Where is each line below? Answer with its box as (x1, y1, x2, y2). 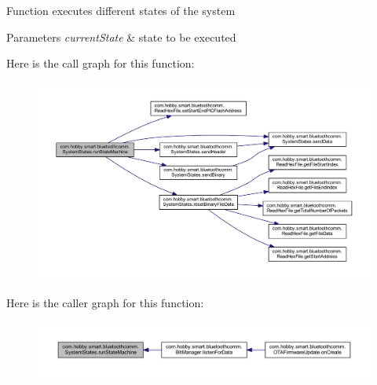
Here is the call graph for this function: (6, 55, 195, 71)
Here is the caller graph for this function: (6, 294, 204, 310)
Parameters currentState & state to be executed (6, 28, 236, 45)
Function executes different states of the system (6, 2, 236, 18)
